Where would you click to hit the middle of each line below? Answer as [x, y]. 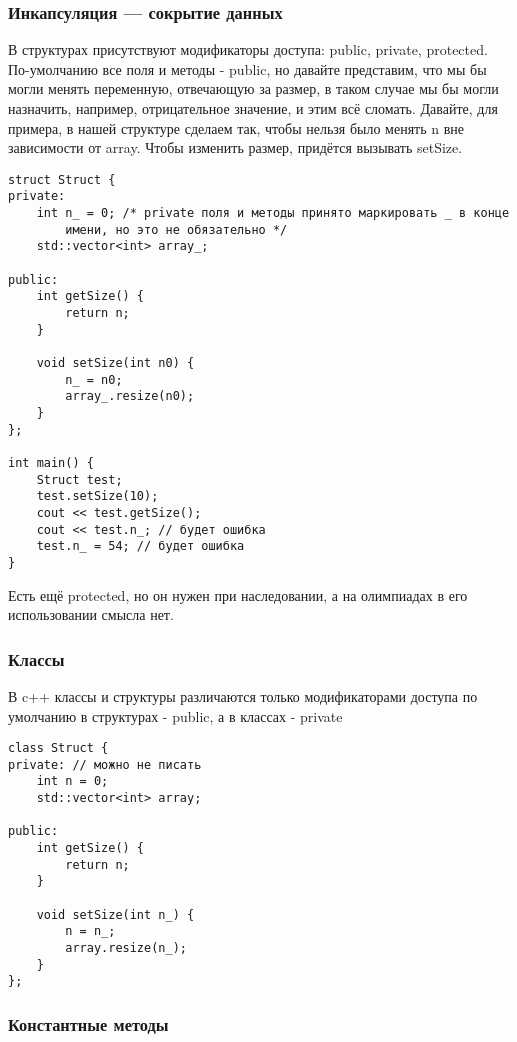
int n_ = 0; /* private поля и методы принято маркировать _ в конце [273, 213]
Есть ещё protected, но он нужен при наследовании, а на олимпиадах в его [238, 594]
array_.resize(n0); [130, 396]
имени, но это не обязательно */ [176, 229]
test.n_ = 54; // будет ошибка [140, 546]
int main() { [51, 462]
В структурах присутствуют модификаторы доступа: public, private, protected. [248, 49]
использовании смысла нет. [91, 614]
